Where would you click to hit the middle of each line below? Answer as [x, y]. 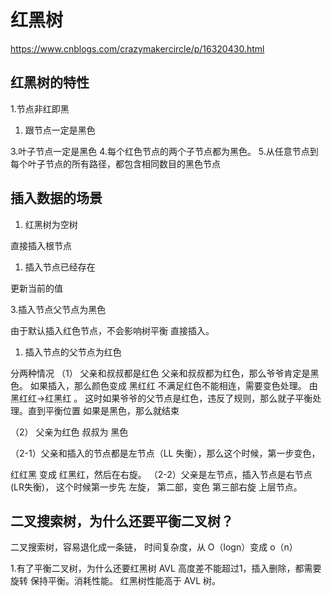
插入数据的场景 [56, 198]
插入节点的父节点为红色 [73, 352]
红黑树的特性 [50, 82]
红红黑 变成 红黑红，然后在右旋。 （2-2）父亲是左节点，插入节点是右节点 [161, 474]
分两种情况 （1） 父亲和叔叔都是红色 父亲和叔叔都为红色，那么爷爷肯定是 [160, 373]
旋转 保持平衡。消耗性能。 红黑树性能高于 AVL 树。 [116, 581]
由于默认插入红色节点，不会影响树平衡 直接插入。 [112, 330]
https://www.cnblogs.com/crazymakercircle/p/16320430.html [137, 48]
